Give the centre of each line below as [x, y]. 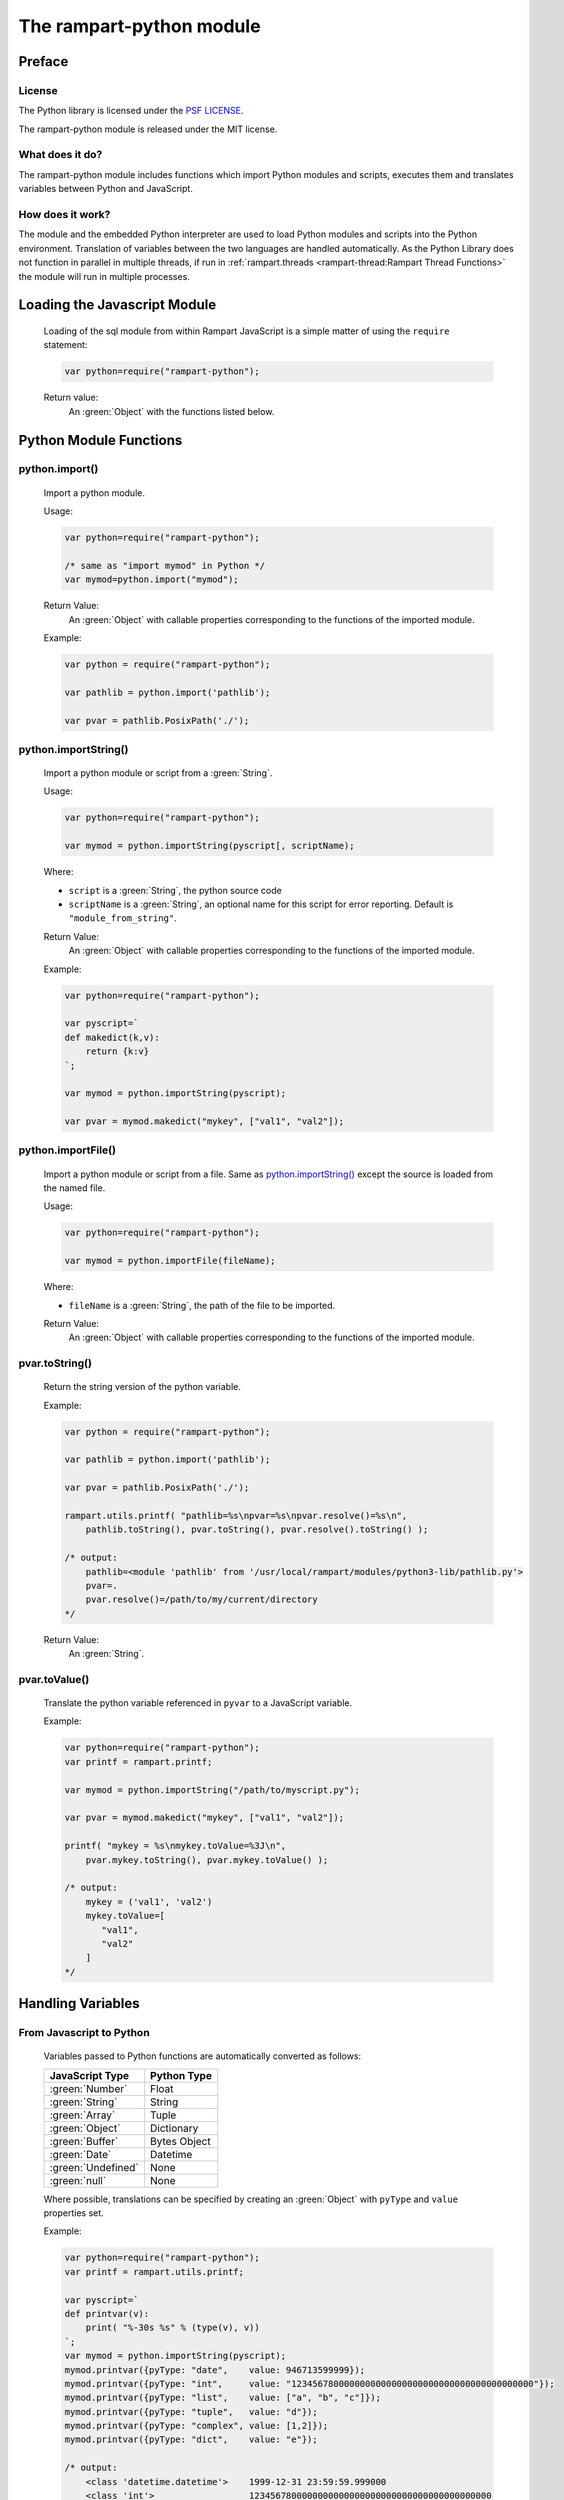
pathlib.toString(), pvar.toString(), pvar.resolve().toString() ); [257, 1529]
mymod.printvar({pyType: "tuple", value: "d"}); [191, 2411]
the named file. [74, 1188]
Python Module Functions [100, 440]
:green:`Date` [80, 2154]
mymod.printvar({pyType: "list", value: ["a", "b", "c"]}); [223, 2398]
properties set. [73, 2213]
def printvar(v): [107, 2313]
